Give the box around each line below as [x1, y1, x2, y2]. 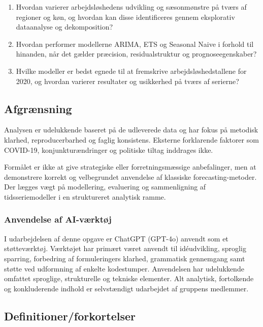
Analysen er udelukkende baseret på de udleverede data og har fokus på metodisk [4, 124, 258, 135]
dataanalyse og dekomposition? [16, 21, 113, 32]
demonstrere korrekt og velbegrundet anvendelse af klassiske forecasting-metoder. [4, 171, 257, 182]
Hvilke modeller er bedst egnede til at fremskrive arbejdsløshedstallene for [16, 65, 247, 76]
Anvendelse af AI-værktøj [4, 213, 112, 226]
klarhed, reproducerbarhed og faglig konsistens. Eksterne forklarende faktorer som [4, 134, 259, 145]
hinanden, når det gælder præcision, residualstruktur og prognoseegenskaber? [16, 48, 257, 59]
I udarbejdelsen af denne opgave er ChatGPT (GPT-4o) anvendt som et [4, 233, 228, 243]
